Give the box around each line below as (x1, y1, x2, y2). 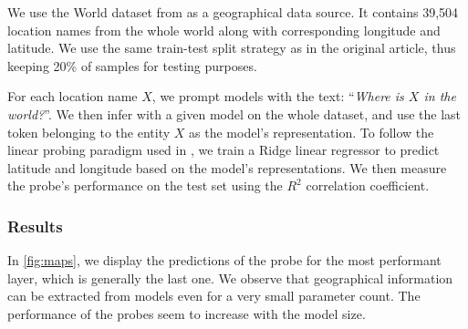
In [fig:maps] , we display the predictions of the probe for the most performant (7, 251, 442, 270)
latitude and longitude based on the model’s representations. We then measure (7, 158, 447, 177)
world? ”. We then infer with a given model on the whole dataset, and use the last (7, 104, 462, 123)
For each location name (7, 87, 138, 106)
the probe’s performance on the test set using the (7, 176, 283, 195)
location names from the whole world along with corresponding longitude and (7, 20, 441, 39)
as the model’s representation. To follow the (189, 122, 434, 141)
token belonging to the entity (7, 122, 171, 141)
